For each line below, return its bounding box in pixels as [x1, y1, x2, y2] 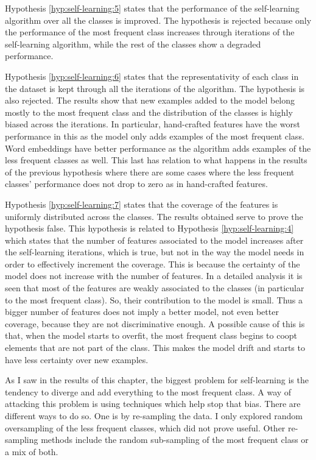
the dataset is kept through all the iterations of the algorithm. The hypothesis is [5, 82, 305, 94]
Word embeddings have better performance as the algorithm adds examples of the [5, 141, 311, 154]
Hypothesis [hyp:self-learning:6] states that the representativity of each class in [5, 69, 299, 82]
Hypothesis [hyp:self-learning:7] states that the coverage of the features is [5, 197, 278, 210]
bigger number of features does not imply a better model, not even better [5, 305, 279, 318]
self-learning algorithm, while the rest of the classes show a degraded [5, 37, 261, 50]
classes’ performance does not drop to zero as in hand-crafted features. [5, 177, 268, 190]
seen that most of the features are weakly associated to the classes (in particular [5, 281, 304, 294]
